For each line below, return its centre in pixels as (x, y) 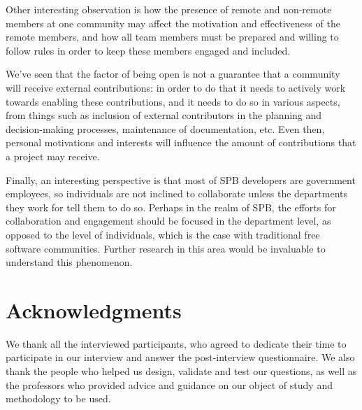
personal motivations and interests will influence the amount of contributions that (181, 142)
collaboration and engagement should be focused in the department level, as (168, 221)
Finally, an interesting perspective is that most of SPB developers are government (181, 179)
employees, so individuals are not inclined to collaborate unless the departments (177, 193)
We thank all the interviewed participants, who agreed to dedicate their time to (176, 343)
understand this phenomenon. (69, 262)
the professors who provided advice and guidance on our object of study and (169, 384)
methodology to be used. (58, 398)
